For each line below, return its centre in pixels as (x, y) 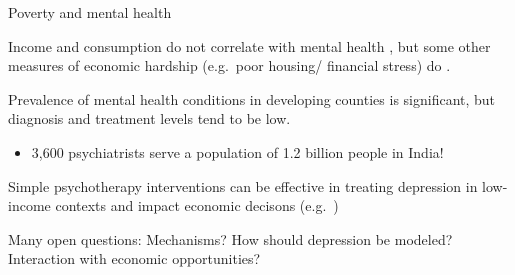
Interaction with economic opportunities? (134, 258)
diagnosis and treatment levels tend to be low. (149, 118)
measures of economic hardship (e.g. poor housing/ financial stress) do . (229, 65)
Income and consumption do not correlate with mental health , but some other (249, 45)
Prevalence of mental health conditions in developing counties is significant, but (252, 98)
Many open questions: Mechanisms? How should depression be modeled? (230, 238)
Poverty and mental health (90, 12)
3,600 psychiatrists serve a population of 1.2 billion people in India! (237, 151)
